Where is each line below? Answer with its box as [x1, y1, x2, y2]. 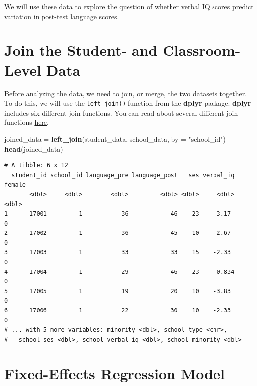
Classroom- [163, 40, 241, 60]
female [4, 181, 26, 189]
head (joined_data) [4, 143, 63, 154]
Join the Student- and [4, 40, 158, 60]
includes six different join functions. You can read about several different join [4, 107, 238, 117]
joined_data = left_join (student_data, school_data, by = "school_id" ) [4, 133, 226, 144]
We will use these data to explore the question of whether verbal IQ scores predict [4, 1, 254, 11]
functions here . [4, 117, 49, 127]
